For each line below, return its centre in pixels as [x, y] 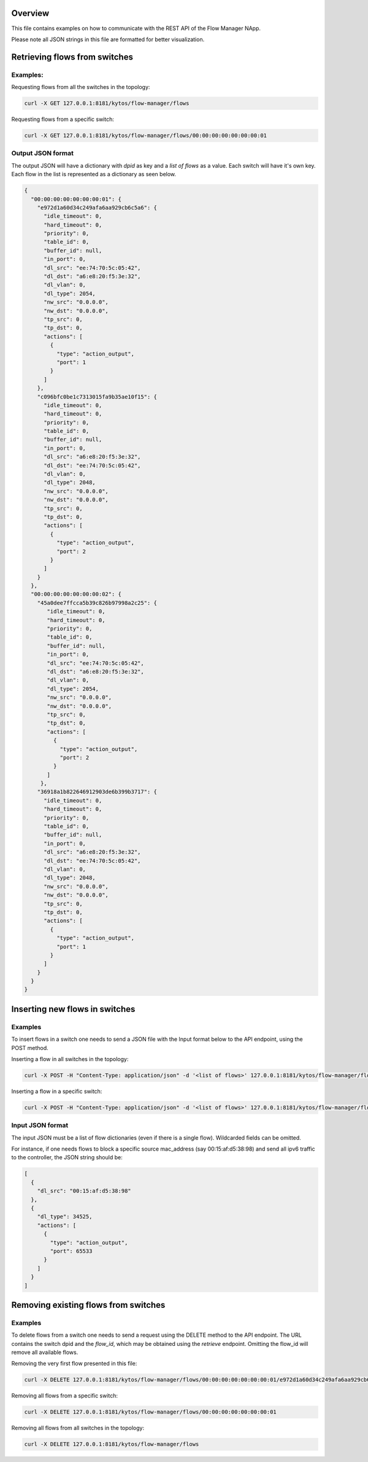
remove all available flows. [45, 1352]
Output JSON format [42, 154]
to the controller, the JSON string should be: [67, 1157]
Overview [30, 13]
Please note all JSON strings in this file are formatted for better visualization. [108, 39]
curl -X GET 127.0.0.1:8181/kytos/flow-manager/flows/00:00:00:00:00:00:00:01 [145, 136]
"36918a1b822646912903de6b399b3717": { [97, 792]
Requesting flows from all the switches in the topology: [81, 87]
